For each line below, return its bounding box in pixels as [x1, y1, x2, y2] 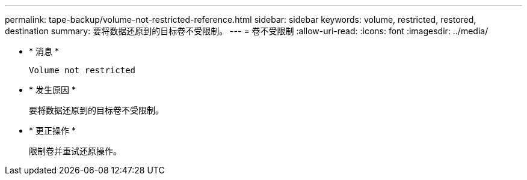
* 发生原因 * [29, 85, 76, 95]
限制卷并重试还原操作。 [29, 146, 122, 156]
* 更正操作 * [29, 125, 76, 136]
